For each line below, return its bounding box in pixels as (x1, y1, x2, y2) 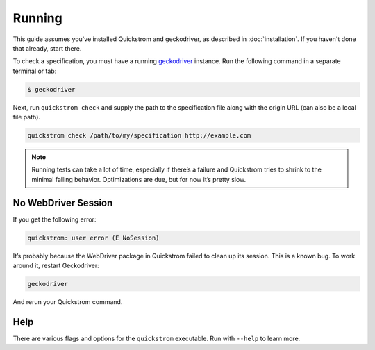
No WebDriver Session (12, 197, 113, 208)
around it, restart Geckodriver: (12, 261, 100, 270)
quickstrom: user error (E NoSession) (27, 233, 160, 242)
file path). (12, 113, 41, 122)
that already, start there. (12, 44, 82, 52)
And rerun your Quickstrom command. (12, 298, 123, 306)
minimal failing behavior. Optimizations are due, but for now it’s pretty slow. (31, 175, 247, 183)
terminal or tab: (12, 67, 57, 75)
